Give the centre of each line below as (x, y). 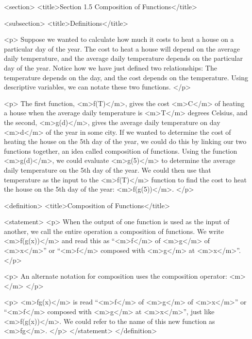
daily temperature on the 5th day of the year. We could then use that (108, 169)
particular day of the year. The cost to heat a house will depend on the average (122, 48)
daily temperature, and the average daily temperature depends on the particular (123, 58)
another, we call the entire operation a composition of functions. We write (114, 231)
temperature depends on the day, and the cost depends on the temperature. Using (126, 77)
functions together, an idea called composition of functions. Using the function (121, 151)
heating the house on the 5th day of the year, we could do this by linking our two (125, 141)
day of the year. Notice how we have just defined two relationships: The (110, 67)
